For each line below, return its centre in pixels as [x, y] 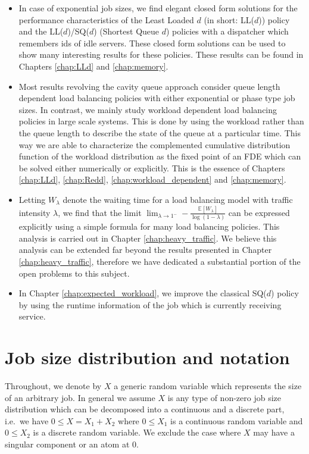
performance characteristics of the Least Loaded [106, 19]
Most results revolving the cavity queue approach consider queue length [149, 86]
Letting [32, 199]
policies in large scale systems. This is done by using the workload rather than [161, 121]
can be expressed [259, 212]
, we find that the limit [100, 212]
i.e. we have [27, 420]
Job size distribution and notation [147, 357]
